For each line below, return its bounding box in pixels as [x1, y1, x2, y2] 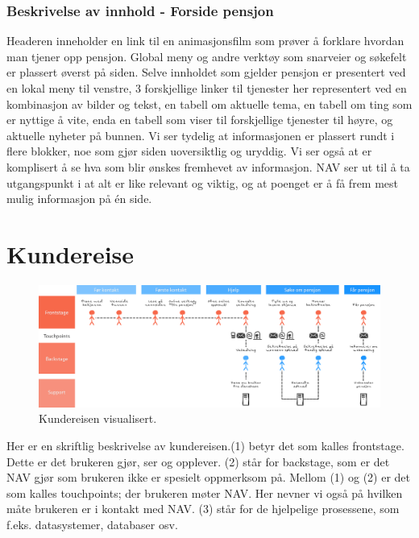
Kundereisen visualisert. [39, 410, 157, 427]
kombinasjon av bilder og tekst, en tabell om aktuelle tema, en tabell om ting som [6, 95, 413, 112]
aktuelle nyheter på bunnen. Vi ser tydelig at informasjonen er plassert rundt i [6, 126, 395, 143]
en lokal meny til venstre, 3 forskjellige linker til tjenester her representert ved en [6, 80, 407, 96]
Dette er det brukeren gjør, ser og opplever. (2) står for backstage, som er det [6, 453, 390, 470]
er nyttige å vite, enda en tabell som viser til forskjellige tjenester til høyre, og [6, 111, 393, 128]
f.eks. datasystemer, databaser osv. [6, 515, 178, 532]
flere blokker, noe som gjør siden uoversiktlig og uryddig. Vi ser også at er [6, 143, 372, 159]
